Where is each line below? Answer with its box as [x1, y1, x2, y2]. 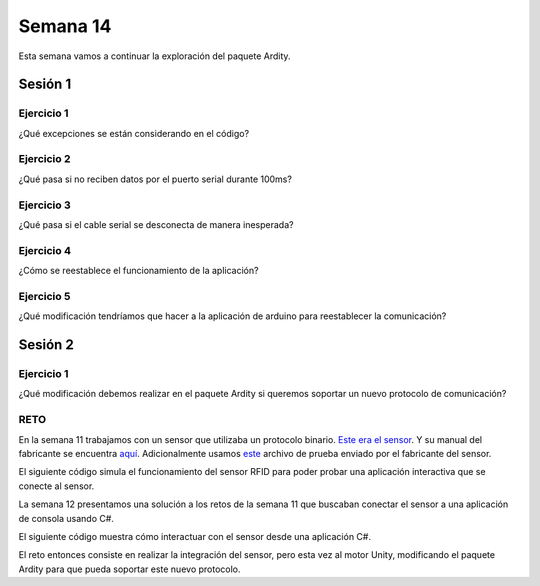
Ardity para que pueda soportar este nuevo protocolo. [18, 563, 241, 575]
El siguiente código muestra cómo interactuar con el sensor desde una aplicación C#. [18, 530, 372, 542]
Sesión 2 [18, 336, 74, 354]
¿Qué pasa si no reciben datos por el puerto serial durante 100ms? [18, 173, 292, 185]
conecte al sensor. [18, 480, 95, 492]
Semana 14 [18, 15, 112, 37]
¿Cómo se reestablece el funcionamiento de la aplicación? [18, 265, 259, 277]
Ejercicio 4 [18, 243, 72, 257]
